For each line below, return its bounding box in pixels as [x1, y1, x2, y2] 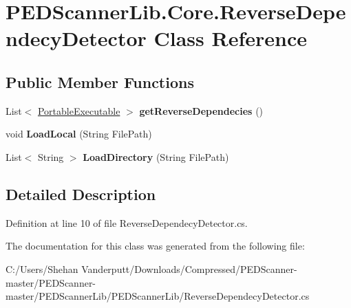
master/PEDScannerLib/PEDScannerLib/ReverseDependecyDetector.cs [6, 289, 310, 303]
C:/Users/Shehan [6, 261, 78, 276]
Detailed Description [6, 183, 156, 204]
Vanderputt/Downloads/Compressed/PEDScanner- [81, 261, 297, 276]
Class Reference [153, 24, 307, 52]
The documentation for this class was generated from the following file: [6, 239, 305, 253]
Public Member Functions [6, 71, 194, 92]
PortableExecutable [37, 103, 120, 118]
